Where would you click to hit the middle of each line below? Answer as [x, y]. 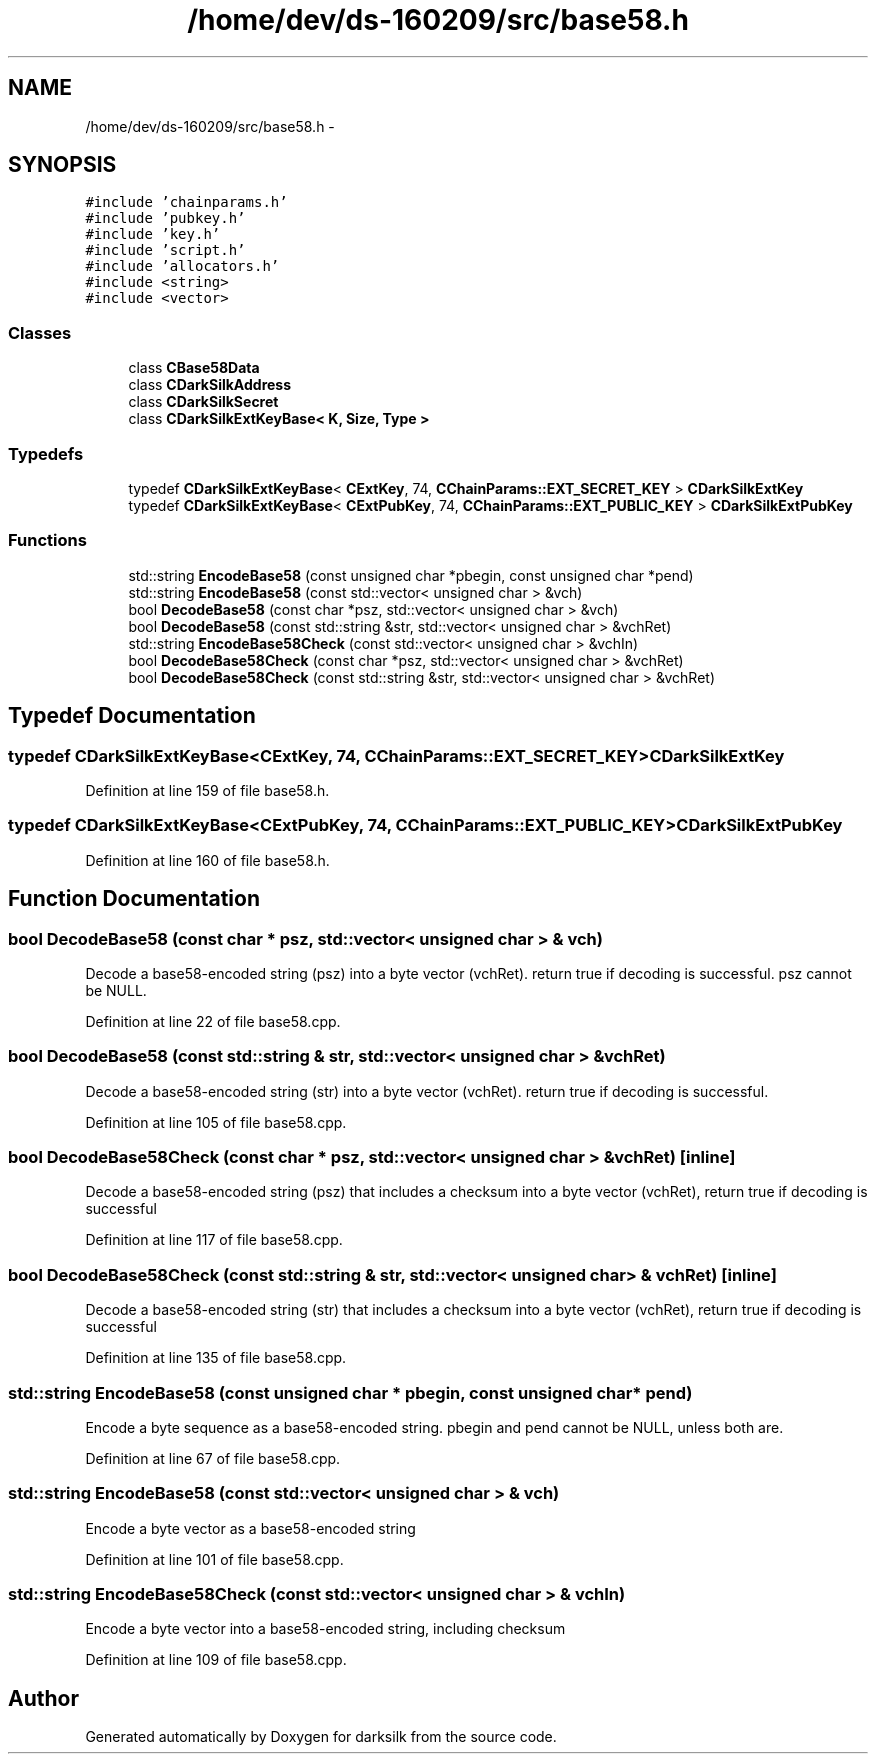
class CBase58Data [194, 368]
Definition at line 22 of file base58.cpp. [213, 1021]
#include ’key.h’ [153, 234]
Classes [40, 332]
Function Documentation [134, 899]
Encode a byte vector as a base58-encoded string [250, 1528]
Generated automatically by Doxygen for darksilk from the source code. [321, 1737]
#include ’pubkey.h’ [165, 218]
